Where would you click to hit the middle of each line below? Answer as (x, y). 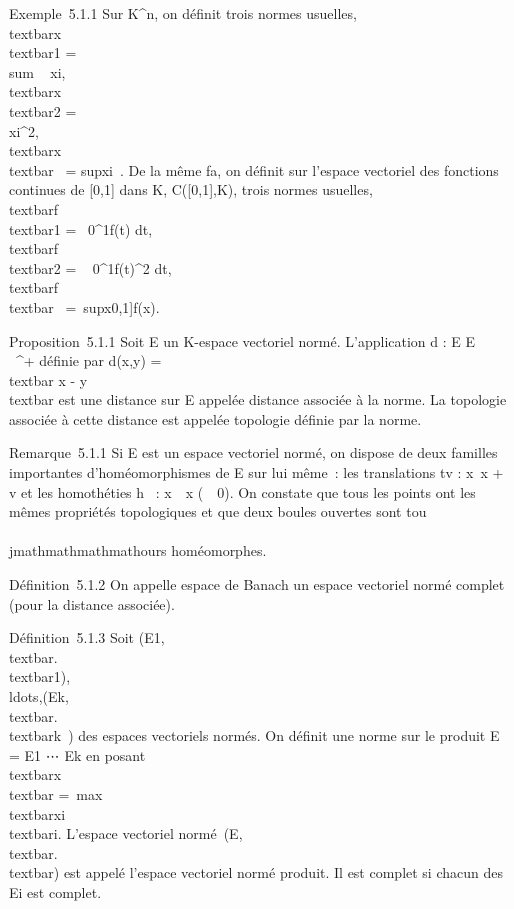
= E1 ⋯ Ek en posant (77, 754)
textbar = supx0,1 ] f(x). (84, 306)
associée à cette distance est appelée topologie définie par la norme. (215, 418)
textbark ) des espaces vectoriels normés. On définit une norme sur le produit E (254, 735)
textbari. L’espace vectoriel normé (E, (126, 833)
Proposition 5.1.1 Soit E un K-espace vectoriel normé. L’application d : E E (242, 340)
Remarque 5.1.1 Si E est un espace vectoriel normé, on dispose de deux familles (253, 452)
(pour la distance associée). (92, 603)
